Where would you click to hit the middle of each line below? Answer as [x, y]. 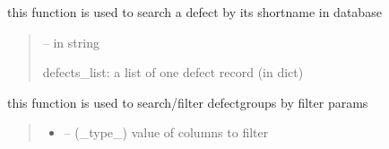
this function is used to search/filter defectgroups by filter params [188, 102]
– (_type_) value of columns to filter [166, 132]
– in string [71, 42]
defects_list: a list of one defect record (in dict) [173, 72]
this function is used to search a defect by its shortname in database [194, 12]
